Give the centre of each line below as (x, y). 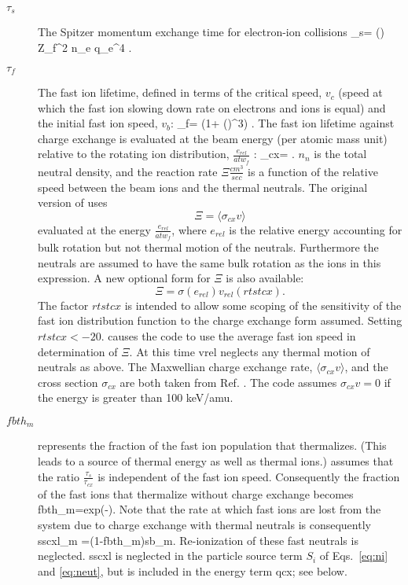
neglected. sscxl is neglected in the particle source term (170, 556)
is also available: (265, 278)
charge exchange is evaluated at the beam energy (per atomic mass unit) (213, 138)
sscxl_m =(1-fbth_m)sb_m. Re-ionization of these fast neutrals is (198, 540)
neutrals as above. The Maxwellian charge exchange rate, (175, 367)
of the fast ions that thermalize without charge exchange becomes (196, 493)
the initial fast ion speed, (98, 123)
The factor (63, 305)
